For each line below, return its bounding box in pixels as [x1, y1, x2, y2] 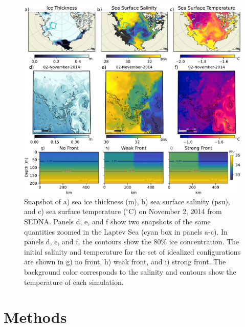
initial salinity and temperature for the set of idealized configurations [24, 246, 241, 257]
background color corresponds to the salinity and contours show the [24, 266, 236, 277]
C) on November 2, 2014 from [128, 206, 222, 217]
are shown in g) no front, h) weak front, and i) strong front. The [24, 256, 226, 267]
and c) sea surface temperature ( [24, 206, 126, 217]
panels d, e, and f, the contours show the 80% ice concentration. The [24, 236, 239, 247]
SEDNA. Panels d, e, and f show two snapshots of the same [24, 216, 211, 226]
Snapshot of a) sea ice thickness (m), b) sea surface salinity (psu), [24, 196, 230, 206]
